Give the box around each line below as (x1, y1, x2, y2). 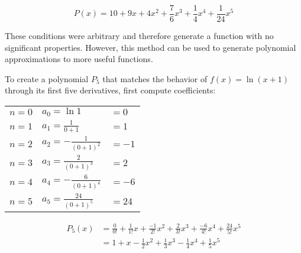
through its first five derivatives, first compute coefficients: (5, 84, 216, 96)
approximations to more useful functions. (5, 53, 153, 65)
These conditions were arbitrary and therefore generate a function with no (5, 30, 274, 42)
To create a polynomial (5, 72, 89, 85)
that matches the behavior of (102, 72, 208, 85)
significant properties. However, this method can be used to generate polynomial (5, 41, 296, 53)
